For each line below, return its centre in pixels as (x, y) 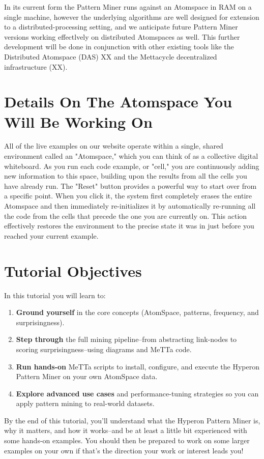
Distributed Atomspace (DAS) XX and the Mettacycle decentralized (111, 56)
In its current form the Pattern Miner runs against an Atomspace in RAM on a (128, 7)
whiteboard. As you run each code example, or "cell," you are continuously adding (132, 166)
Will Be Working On (78, 121)
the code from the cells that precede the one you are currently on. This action (126, 216)
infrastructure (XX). (36, 66)
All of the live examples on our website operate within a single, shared (114, 146)
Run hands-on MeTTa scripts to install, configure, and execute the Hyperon (138, 366)
